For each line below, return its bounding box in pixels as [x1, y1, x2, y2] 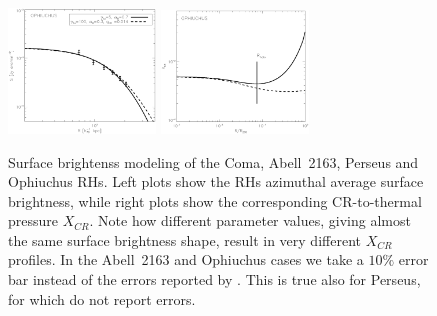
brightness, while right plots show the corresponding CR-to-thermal [8, 190, 422, 211]
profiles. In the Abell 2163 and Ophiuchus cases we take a [8, 249, 364, 270]
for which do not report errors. [8, 288, 196, 309]
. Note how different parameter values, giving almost [89, 210, 411, 231]
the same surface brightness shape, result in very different [8, 229, 361, 250]
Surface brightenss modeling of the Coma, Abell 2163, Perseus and [8, 151, 419, 172]
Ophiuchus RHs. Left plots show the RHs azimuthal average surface [8, 171, 424, 192]
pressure [8, 210, 59, 231]
